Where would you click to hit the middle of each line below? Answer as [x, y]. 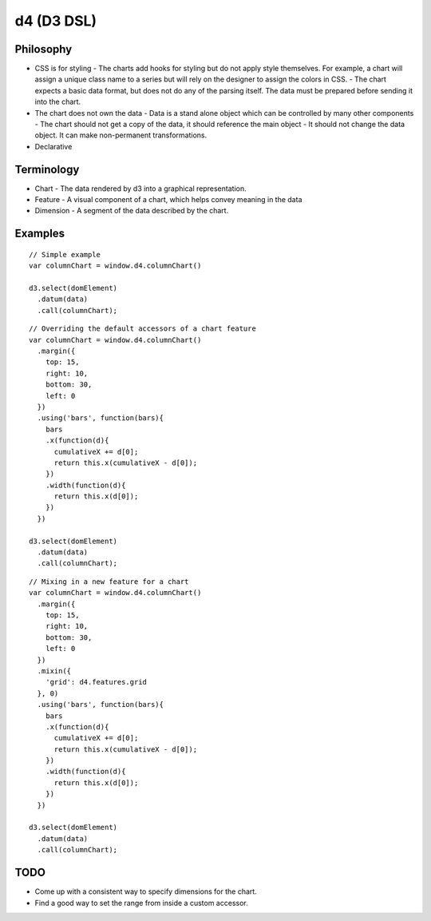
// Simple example [65, 254]
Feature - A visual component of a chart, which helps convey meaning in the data [168, 200]
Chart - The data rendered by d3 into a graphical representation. [140, 189]
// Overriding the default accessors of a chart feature [143, 329]
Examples [40, 234]
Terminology [47, 169]
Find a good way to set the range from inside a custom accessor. [141, 903]
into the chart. [58, 102]
